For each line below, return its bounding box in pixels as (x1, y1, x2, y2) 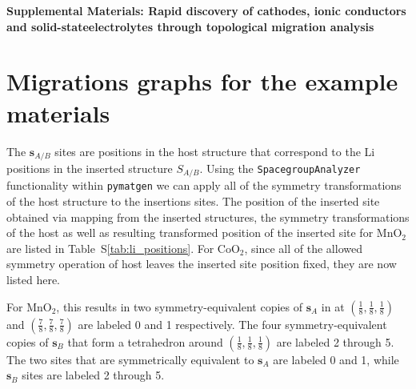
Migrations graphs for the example (6, 65, 398, 98)
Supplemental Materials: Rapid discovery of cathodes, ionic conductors (6, 2, 406, 18)
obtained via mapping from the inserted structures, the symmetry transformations (6, 208, 410, 225)
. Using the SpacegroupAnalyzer (199, 159, 361, 176)
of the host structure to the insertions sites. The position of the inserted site (6, 193, 380, 210)
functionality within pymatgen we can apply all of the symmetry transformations (6, 177, 402, 194)
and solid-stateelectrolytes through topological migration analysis (6, 18, 374, 34)
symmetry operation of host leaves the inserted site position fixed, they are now (6, 255, 397, 272)
